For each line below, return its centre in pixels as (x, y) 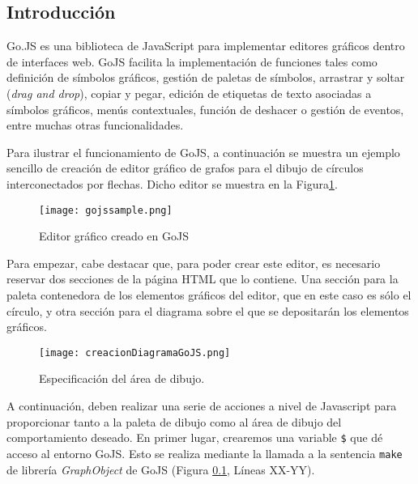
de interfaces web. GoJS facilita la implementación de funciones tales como (192, 61)
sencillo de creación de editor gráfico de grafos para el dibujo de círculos (185, 168)
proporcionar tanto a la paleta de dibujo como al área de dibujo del (174, 421)
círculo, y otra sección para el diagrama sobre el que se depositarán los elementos (208, 310)
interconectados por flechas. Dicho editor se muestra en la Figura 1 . (172, 183)
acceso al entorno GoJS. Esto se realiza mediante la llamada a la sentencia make (205, 453)
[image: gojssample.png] (106, 210)
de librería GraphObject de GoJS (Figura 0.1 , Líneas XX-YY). (161, 469)
